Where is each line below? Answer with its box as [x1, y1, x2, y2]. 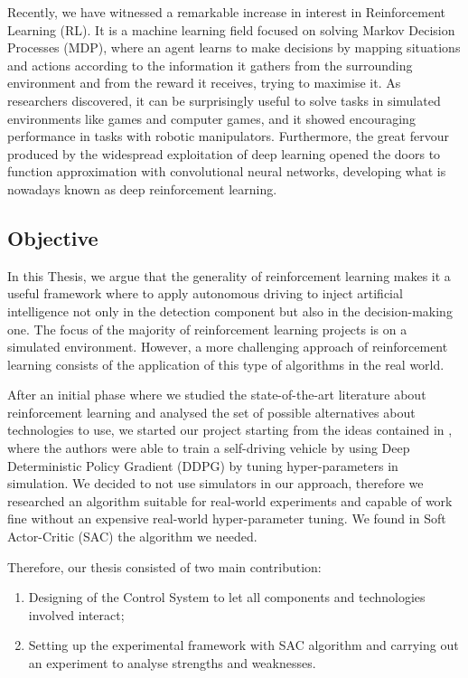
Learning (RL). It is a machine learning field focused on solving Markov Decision [7, 20, 455, 39]
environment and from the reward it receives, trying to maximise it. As [7, 73, 401, 92]
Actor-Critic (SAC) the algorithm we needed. [7, 527, 257, 546]
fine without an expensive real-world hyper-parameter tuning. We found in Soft [7, 509, 446, 528]
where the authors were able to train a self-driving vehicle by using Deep [7, 438, 410, 457]
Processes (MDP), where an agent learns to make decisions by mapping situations [7, 38, 461, 57]
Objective [7, 223, 98, 251]
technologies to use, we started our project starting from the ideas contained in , [7, 420, 453, 439]
